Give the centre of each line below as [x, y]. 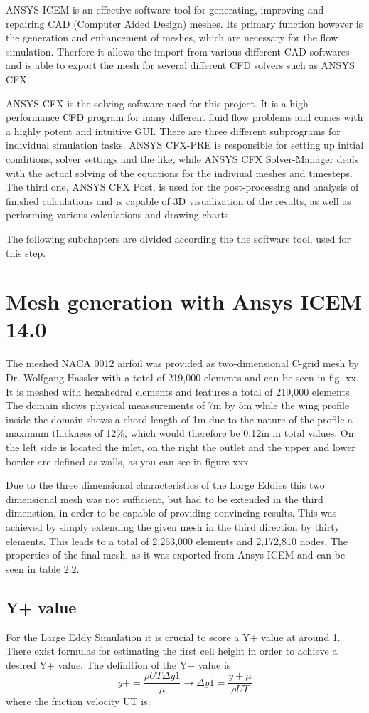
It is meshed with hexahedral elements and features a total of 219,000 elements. [179, 391]
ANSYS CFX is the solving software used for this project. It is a [146, 103]
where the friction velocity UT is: [78, 701]
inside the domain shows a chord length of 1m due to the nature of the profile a [180, 419]
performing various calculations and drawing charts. [119, 215]
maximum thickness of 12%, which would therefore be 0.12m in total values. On [180, 433]
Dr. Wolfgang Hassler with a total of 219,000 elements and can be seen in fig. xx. [182, 377]
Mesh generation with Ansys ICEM [184, 301]
